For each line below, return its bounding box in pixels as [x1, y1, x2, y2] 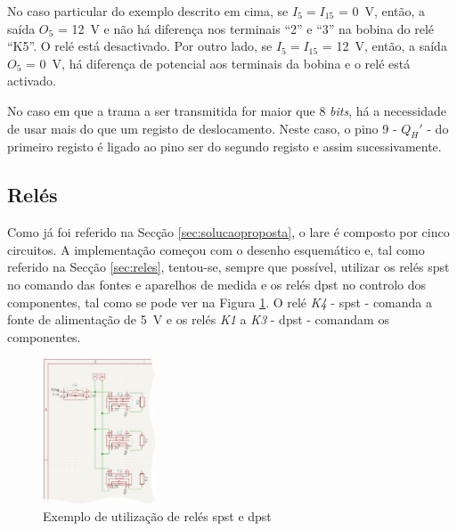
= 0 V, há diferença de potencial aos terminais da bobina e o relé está [26, 53, 411, 72]
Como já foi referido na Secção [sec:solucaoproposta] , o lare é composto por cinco [7, 223, 450, 241]
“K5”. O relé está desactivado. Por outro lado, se [7, 37, 273, 55]
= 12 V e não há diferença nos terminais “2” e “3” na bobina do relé [57, 19, 435, 37]
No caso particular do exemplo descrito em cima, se [7, 2, 289, 20]
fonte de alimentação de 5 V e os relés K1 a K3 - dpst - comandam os [7, 310, 389, 329]
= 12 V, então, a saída [322, 37, 447, 55]
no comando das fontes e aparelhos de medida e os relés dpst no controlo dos [7, 274, 427, 293]
